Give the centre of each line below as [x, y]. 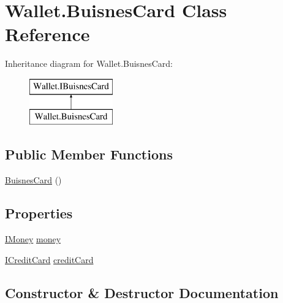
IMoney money [33, 239]
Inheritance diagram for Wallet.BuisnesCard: [89, 63]
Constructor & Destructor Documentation [142, 292]
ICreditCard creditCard [49, 259]
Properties [39, 213]
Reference [47, 34]
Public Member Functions [89, 154]
